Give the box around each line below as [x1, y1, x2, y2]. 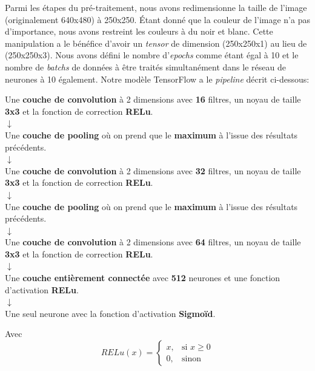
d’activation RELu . [5, 283, 79, 296]
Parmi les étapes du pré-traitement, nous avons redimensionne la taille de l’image [5, 1, 307, 13]
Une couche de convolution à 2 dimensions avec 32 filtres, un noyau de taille [5, 164, 301, 177]
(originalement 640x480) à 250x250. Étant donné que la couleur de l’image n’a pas [5, 13, 310, 26]
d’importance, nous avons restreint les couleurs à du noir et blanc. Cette [5, 25, 273, 38]
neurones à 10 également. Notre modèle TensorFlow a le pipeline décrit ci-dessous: [5, 72, 310, 85]
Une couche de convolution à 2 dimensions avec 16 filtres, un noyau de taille [5, 93, 301, 106]
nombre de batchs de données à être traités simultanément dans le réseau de [5, 60, 286, 73]
